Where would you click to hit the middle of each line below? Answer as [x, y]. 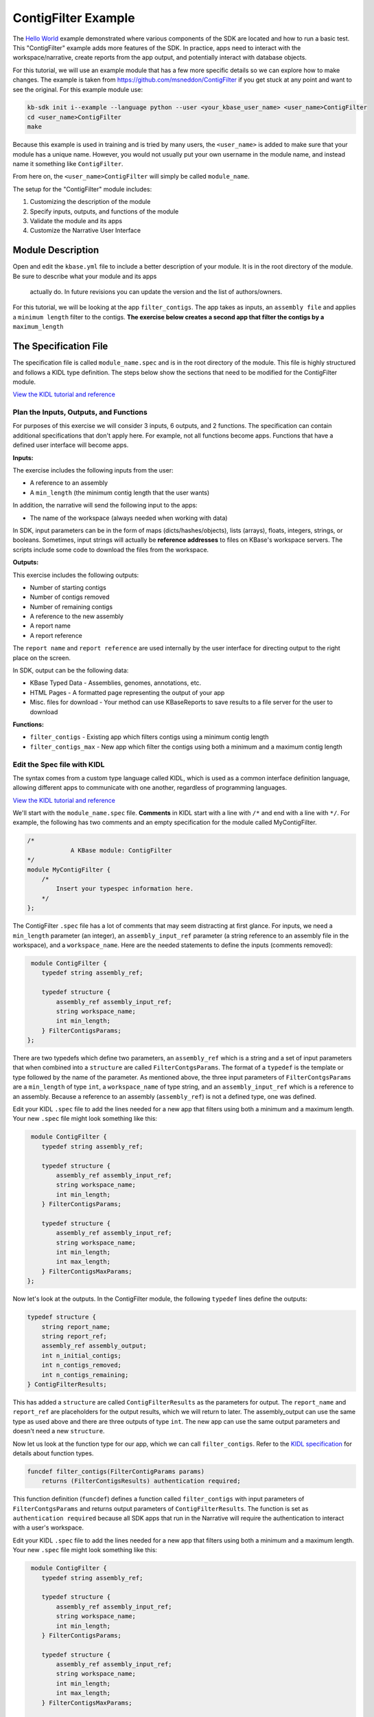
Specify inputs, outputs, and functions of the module [104, 211]
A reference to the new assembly [77, 616]
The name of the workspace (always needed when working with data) [129, 518]
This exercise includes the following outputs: [76, 575]
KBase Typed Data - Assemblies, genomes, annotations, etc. [116, 683]
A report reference [56, 635]
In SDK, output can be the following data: [71, 670]
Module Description [56, 250]
